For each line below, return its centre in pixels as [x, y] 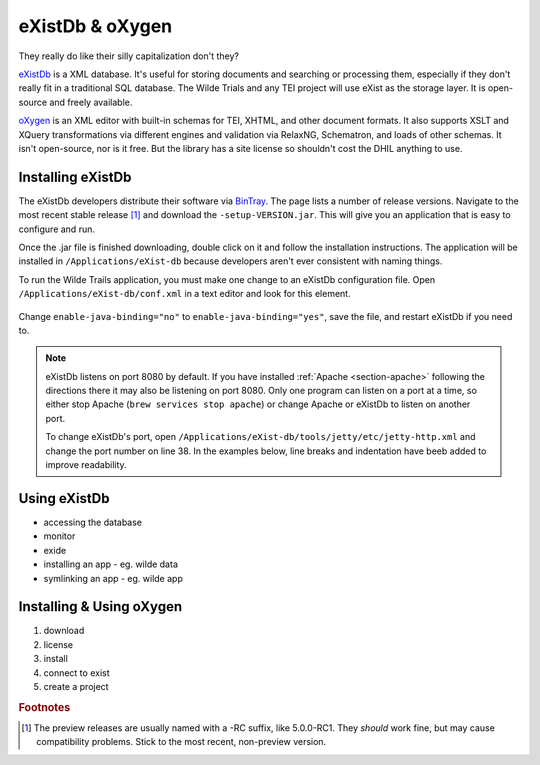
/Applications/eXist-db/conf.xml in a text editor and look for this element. [184, 294]
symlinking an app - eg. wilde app [113, 578]
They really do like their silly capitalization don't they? [129, 56]
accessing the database [93, 522]
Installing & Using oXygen [100, 606]
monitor [59, 536]
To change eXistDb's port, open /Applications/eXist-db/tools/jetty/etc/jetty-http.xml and [260, 437]
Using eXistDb [64, 498]
